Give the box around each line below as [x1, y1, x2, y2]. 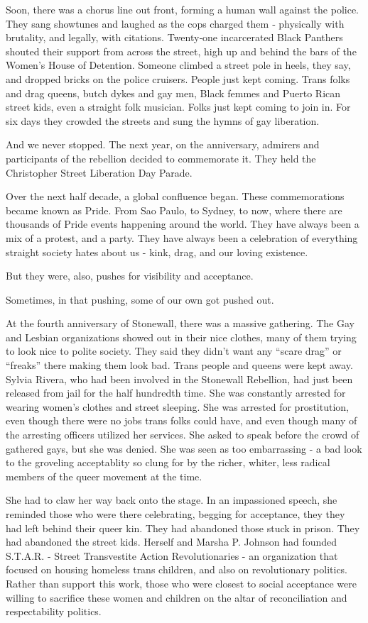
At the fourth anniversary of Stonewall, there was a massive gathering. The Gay [6, 316, 355, 331]
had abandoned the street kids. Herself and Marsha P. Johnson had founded [6, 534, 337, 549]
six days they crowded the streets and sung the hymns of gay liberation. [6, 113, 320, 128]
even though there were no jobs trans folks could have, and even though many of [6, 413, 357, 428]
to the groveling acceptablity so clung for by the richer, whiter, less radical [6, 455, 330, 470]
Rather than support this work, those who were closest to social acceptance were [6, 575, 357, 590]
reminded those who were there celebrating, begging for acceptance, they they [6, 507, 345, 521]
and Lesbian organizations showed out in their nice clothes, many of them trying [6, 329, 357, 344]
